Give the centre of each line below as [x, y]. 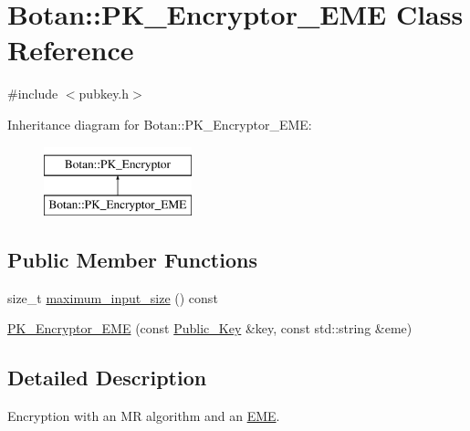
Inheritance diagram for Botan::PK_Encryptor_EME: [160, 124]
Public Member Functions [132, 260]
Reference [71, 50]
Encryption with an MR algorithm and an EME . [144, 416]
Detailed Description [107, 378]
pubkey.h [104, 94]
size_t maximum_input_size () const [113, 297]
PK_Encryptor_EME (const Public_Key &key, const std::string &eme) [210, 328]
